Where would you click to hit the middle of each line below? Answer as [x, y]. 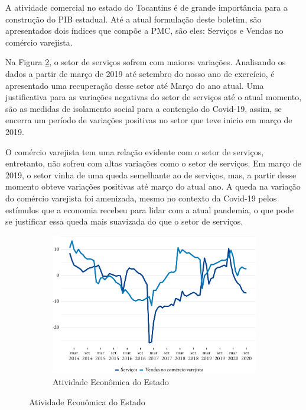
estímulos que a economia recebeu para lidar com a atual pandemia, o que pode [149, 209]
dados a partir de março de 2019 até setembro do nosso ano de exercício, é [140, 73]
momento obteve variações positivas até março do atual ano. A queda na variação [153, 186]
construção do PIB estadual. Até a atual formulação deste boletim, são [134, 19]
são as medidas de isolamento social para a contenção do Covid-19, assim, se [144, 108]
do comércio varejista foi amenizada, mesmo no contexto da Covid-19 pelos [141, 198]
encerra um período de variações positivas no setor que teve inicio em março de [149, 120]
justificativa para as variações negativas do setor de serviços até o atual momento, [154, 97]
